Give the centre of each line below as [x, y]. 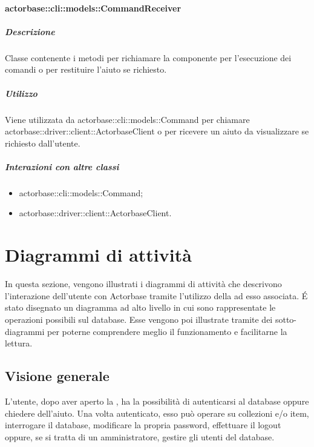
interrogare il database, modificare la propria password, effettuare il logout [143, 425]
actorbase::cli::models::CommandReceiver [93, 8]
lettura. [19, 343]
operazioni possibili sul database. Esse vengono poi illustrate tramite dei [139, 319]
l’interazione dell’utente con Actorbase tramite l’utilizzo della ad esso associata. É [156, 295]
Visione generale [57, 376]
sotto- [286, 319]
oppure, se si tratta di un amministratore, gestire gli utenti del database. [140, 436]
